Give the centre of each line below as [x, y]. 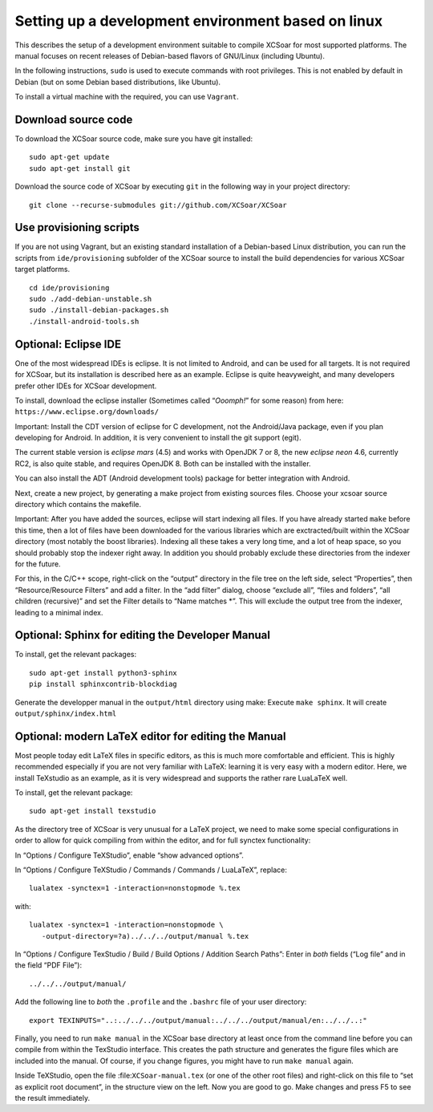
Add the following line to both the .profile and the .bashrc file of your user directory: [161, 1002]
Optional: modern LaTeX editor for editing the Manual [150, 736]
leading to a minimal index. [59, 612]
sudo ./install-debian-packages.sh [99, 310]
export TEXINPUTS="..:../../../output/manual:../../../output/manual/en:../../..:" [198, 1020]
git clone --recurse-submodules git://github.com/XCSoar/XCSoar [158, 205]
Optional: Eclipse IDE [68, 344]
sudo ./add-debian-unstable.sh [91, 299]
